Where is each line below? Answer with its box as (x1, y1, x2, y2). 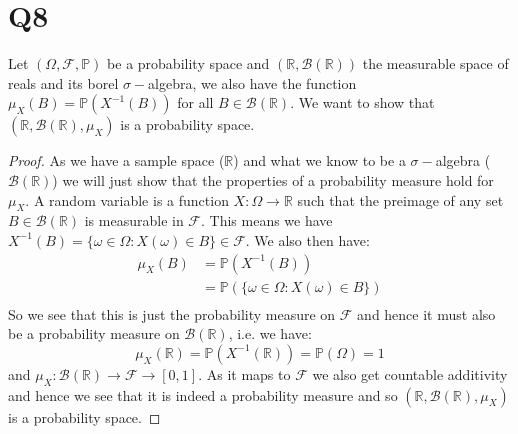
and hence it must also (357, 303, 496, 324)
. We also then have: (245, 229, 370, 250)
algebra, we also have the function (148, 72, 357, 93)
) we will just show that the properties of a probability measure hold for (52, 169, 494, 190)
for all (177, 92, 214, 113)
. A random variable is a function (25, 189, 229, 210)
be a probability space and (107, 53, 270, 74)
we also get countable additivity (312, 363, 508, 384)
